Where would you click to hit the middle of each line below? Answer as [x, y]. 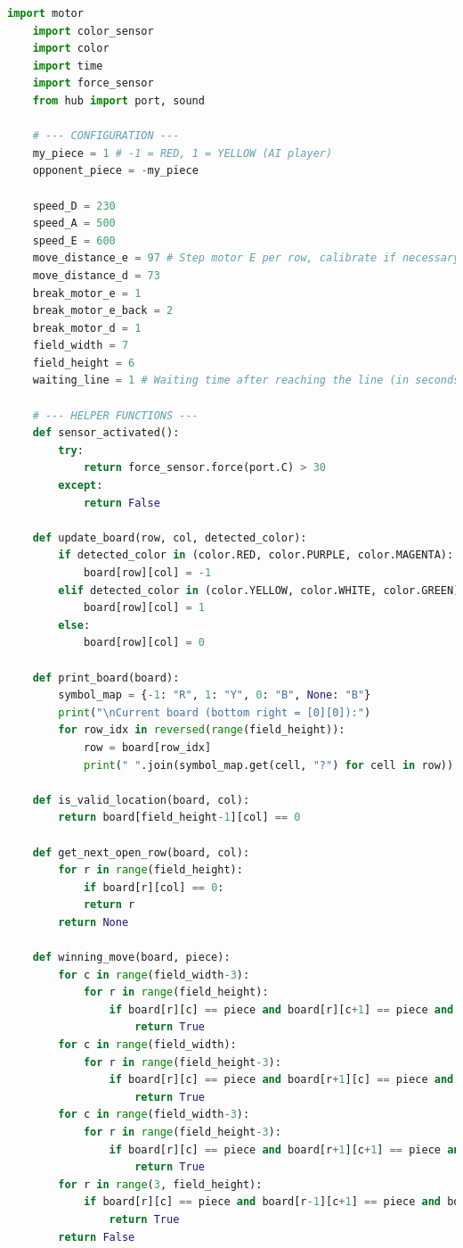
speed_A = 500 [74, 223]
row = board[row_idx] [147, 747]
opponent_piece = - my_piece [115, 171]
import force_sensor [93, 83]
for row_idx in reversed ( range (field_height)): [202, 730]
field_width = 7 [81, 346]
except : [81, 486]
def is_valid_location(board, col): [141, 800]
